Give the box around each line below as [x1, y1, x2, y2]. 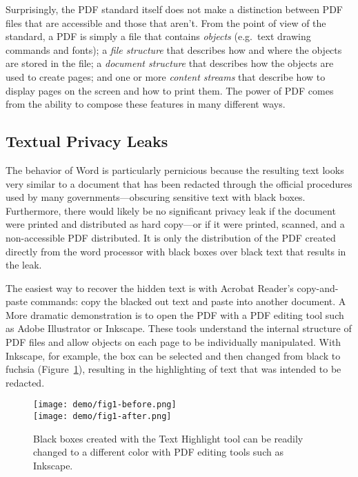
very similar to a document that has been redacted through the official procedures [6, 176, 352, 191]
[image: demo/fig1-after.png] [33, 411, 172, 422]
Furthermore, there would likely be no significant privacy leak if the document [6, 203, 336, 217]
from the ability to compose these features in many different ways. [6, 97, 286, 111]
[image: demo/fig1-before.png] [33, 400, 177, 410]
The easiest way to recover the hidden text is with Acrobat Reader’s [6, 280, 294, 295]
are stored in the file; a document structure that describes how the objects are [6, 56, 334, 70]
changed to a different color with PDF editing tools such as [33, 445, 284, 459]
